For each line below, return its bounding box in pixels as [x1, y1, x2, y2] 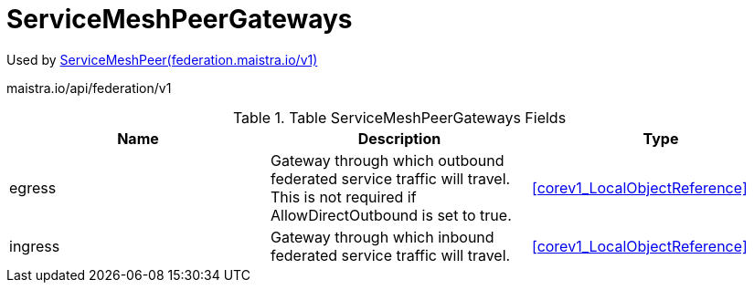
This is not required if [270, 187, 417, 206]
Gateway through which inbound [270, 227, 494, 246]
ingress [9, 236, 60, 255]
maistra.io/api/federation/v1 [6, 79, 172, 96]
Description [357, 129, 441, 148]
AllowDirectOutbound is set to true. [270, 205, 512, 224]
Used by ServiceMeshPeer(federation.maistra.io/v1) [6, 51, 318, 67]
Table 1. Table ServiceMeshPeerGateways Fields [232, 108, 567, 127]
